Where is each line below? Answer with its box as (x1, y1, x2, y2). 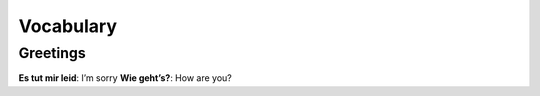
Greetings (18, 44, 86, 62)
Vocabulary (18, 15, 117, 37)
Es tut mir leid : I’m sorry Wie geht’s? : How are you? (18, 72, 232, 84)
